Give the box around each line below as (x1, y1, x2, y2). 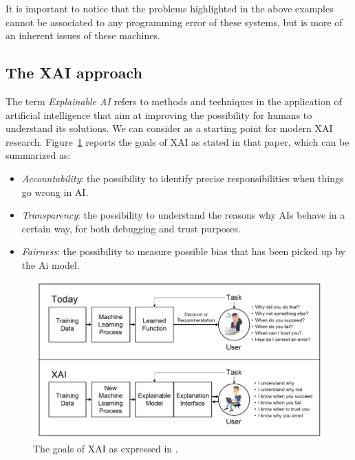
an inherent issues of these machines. (6, 28, 160, 43)
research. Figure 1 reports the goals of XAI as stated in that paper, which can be (6, 134, 349, 149)
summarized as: (6, 148, 71, 162)
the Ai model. (21, 257, 80, 272)
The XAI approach (6, 62, 142, 83)
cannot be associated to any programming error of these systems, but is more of (6, 14, 343, 29)
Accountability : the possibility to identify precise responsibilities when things (21, 171, 344, 185)
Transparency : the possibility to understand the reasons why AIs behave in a (21, 208, 345, 222)
